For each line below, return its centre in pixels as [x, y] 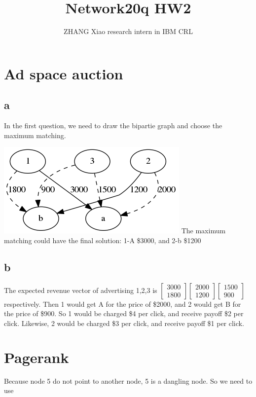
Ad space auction [64, 73]
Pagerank [37, 357]
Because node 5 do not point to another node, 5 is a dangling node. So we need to [128, 380]
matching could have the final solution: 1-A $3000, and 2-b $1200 [103, 240]
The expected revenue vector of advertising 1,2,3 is [81, 290]
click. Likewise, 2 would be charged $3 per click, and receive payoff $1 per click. [124, 323]
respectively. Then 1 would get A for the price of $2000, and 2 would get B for [123, 304]
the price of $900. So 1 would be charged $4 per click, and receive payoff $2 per [124, 313]
